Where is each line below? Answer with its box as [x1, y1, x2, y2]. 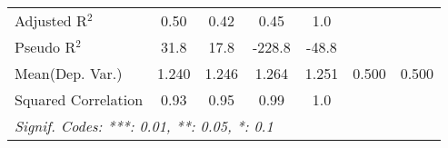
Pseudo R [15, 36, 76, 57]
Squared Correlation [15, 89, 144, 110]
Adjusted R [15, 10, 87, 31]
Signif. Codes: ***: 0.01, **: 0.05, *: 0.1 [15, 115, 274, 136]
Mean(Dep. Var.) [15, 63, 123, 84]
